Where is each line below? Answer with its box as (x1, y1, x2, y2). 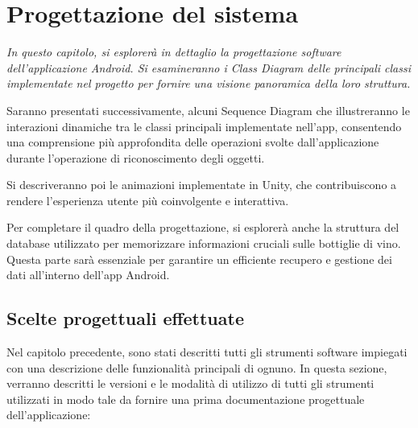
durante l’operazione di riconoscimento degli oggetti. (6, 149, 265, 166)
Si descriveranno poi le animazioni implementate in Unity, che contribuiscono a (6, 176, 397, 193)
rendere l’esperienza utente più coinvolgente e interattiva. (6, 191, 289, 208)
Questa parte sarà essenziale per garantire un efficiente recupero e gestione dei (6, 250, 392, 267)
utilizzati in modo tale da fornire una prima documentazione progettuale (6, 390, 365, 407)
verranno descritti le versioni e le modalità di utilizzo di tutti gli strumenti (6, 375, 375, 392)
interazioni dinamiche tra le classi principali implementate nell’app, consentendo (6, 117, 402, 134)
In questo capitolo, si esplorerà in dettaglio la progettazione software (6, 43, 341, 60)
